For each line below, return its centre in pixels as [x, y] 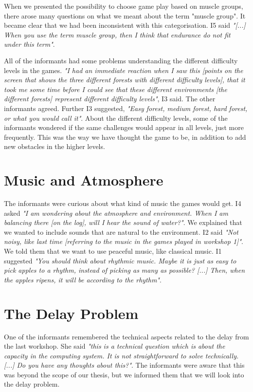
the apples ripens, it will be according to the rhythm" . [83, 279]
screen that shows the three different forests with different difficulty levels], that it [125, 80]
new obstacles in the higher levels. [54, 146]
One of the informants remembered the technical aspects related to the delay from [126, 336]
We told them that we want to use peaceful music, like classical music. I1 [113, 251]
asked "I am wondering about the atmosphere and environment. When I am [116, 213]
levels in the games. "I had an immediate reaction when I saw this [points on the [124, 70]
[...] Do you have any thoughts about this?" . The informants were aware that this [124, 365]
